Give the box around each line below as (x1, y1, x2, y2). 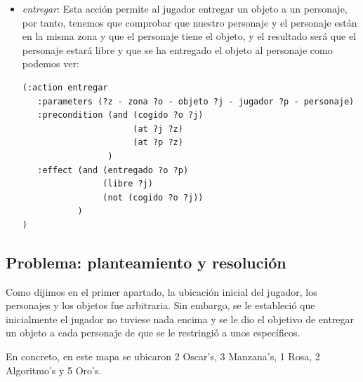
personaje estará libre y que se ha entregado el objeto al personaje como (22, 42, 333, 57)
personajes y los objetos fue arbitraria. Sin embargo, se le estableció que (6, 298, 315, 313)
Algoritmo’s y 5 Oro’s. (6, 362, 102, 377)
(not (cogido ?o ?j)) (103, 192, 204, 203)
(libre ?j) (103, 179, 153, 189)
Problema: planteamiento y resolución (6, 251, 286, 273)
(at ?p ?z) (133, 137, 183, 148)
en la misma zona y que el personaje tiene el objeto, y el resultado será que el (22, 29, 356, 43)
